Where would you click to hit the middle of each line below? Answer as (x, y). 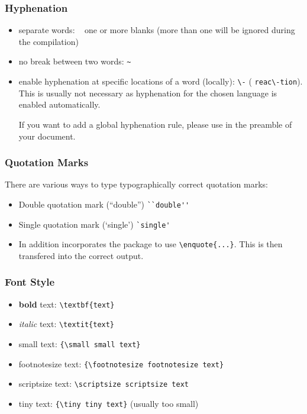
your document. (47, 136)
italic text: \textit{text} (67, 324)
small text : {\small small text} (80, 344)
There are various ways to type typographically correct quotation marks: (137, 184)
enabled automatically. (59, 104)
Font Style (30, 282)
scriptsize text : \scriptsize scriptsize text (104, 384)
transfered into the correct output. (81, 255)
